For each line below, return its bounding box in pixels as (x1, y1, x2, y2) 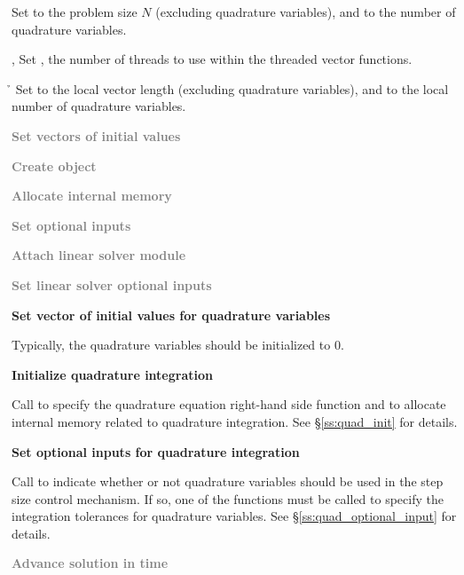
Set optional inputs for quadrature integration (12, 442, 300, 461)
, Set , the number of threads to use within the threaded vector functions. (12, 50, 413, 68)
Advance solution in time (12, 554, 169, 572)
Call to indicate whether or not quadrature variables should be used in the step (12, 472, 444, 491)
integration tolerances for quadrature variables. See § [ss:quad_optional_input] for (12, 507, 457, 525)
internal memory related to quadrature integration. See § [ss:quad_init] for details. (12, 412, 458, 430)
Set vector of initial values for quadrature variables (12, 305, 331, 324)
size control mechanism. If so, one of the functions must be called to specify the (12, 489, 444, 508)
